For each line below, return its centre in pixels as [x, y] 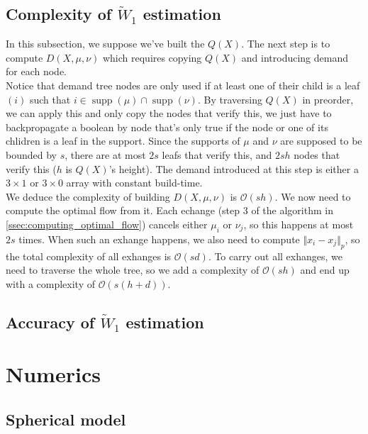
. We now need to [313, 196]
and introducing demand [295, 57]
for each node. [36, 71]
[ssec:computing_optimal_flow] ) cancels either [107, 224]
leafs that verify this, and [217, 154]
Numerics [53, 374]
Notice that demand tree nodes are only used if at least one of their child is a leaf [183, 85]
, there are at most [105, 154]
